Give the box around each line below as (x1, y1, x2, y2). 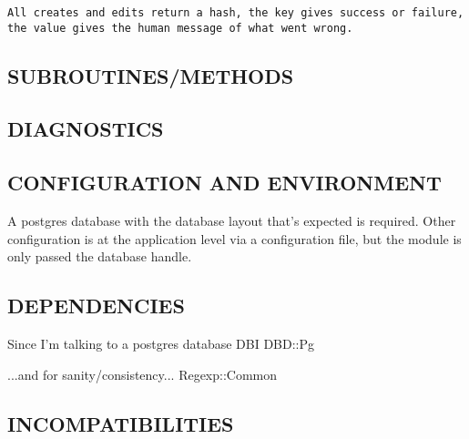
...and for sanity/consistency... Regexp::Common (7, 364, 278, 383)
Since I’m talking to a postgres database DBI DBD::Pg (7, 334, 315, 353)
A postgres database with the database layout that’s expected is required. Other (7, 211, 456, 230)
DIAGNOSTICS (7, 115, 164, 143)
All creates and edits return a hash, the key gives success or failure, (7, 6, 464, 19)
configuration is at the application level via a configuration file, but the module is (7, 229, 462, 248)
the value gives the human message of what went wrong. (7, 21, 353, 35)
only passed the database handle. (7, 247, 192, 266)
